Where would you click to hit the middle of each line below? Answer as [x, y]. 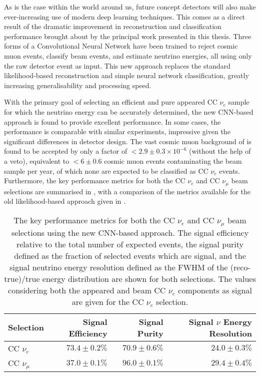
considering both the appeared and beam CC [87, 290]
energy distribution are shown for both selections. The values [149, 278]
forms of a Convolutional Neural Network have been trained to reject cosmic [121, 46]
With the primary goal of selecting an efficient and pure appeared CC [111, 102]
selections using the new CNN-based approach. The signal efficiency [130, 232]
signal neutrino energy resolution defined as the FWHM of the [119, 267]
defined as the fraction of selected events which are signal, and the [130, 255]
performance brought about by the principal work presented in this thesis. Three [128, 36]
